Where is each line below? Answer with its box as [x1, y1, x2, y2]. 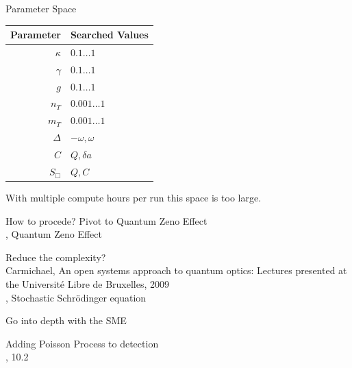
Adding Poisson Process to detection [5, 336, 159, 350]
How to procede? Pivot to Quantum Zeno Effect [5, 213, 208, 228]
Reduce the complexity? [5, 249, 106, 264]
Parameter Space [5, 1, 77, 15]
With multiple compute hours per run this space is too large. [5, 190, 262, 204]
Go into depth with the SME [5, 313, 127, 328]
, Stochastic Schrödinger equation [5, 290, 147, 304]
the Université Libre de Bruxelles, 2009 [5, 276, 170, 291]
